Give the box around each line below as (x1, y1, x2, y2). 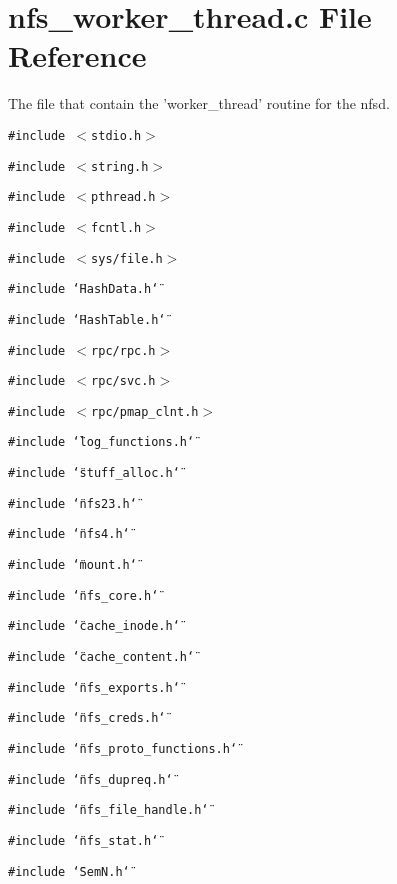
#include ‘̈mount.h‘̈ (8, 558, 137, 573)
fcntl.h (91, 220, 142, 235)
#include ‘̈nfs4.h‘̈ (8, 527, 130, 542)
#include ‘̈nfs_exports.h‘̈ (8, 680, 180, 695)
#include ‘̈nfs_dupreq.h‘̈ (8, 772, 173, 787)
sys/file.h (91, 251, 163, 266)
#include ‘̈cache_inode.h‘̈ (8, 619, 180, 634)
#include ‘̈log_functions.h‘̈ (8, 435, 195, 450)
